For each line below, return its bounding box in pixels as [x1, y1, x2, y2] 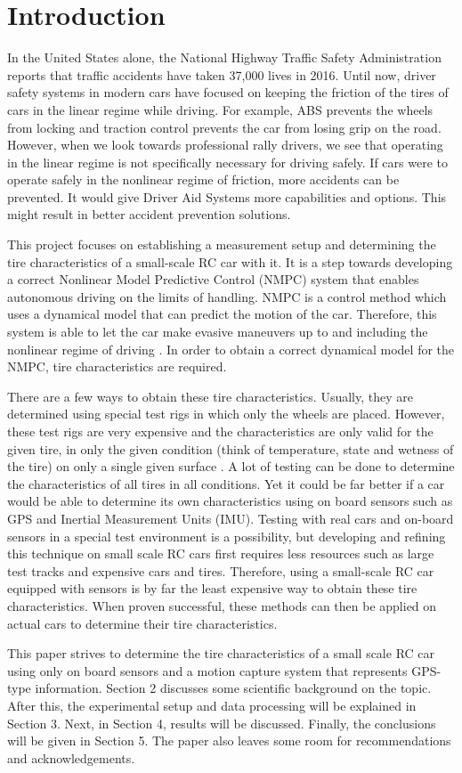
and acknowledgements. [7, 748, 135, 767]
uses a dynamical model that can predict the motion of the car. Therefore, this [7, 305, 437, 323]
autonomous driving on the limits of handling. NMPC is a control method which [7, 287, 447, 305]
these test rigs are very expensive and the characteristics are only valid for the [7, 422, 434, 440]
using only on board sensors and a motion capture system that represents [7, 661, 408, 679]
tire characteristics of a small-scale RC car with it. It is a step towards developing [7, 252, 453, 271]
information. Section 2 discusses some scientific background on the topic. [35, 679, 432, 697]
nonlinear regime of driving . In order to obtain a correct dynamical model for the [7, 339, 455, 358]
